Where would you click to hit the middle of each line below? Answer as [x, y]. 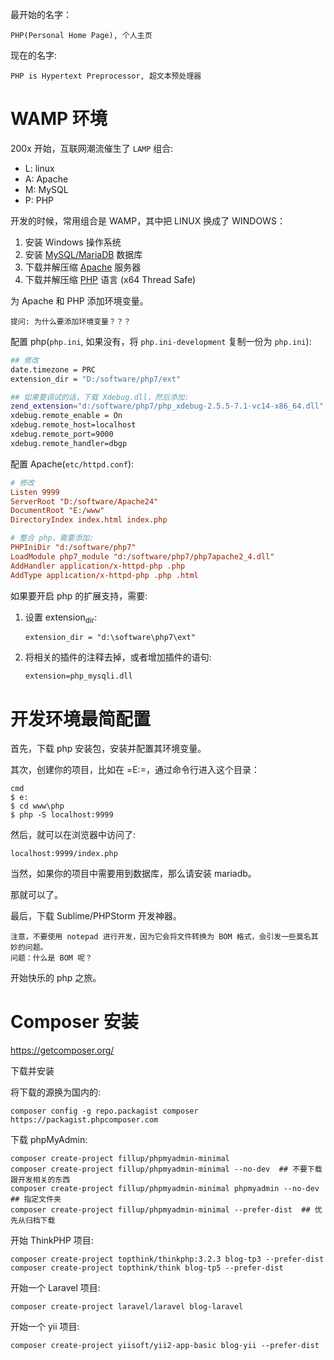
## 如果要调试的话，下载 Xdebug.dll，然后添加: [100, 397]
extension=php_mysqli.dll [78, 676]
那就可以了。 [36, 895]
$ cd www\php [37, 806]
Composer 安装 [74, 1022]
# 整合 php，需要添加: [52, 538]
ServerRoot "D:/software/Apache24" [84, 501]
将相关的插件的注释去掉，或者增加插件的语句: [118, 657]
